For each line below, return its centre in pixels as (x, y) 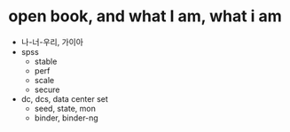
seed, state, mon (65, 108)
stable (46, 61)
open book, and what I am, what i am (145, 16)
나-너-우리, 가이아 (52, 42)
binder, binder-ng (66, 118)
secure (47, 89)
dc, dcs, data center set (64, 98)
